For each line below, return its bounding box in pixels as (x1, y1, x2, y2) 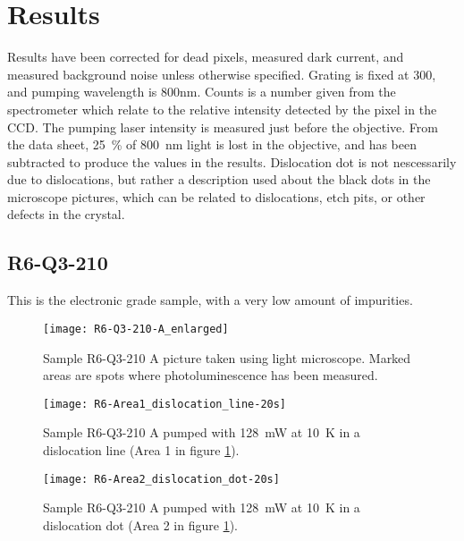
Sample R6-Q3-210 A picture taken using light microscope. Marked (43, 348, 411, 367)
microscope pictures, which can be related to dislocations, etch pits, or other (7, 187, 426, 206)
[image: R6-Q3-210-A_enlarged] (43, 322, 229, 335)
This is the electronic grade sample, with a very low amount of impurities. (7, 291, 413, 309)
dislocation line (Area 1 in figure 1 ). (43, 440, 240, 459)
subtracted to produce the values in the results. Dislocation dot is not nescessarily (7, 152, 457, 171)
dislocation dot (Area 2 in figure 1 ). (43, 515, 238, 534)
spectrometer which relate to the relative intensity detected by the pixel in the (7, 99, 437, 118)
